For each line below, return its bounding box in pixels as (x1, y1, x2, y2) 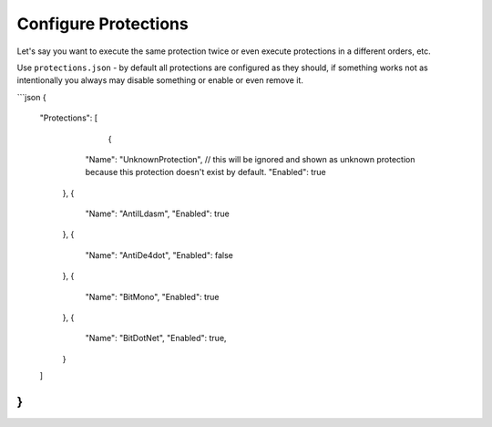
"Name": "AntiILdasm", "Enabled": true (85, 208, 230, 219)
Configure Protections (16, 14, 189, 34)
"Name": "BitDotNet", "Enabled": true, (85, 333, 227, 344)
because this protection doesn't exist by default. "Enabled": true (85, 167, 327, 178)
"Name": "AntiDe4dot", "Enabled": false (85, 249, 234, 260)
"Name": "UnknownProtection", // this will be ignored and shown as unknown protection (85, 153, 415, 164)
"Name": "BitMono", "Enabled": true (85, 291, 220, 302)
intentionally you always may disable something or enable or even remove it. (16, 75, 304, 86)
